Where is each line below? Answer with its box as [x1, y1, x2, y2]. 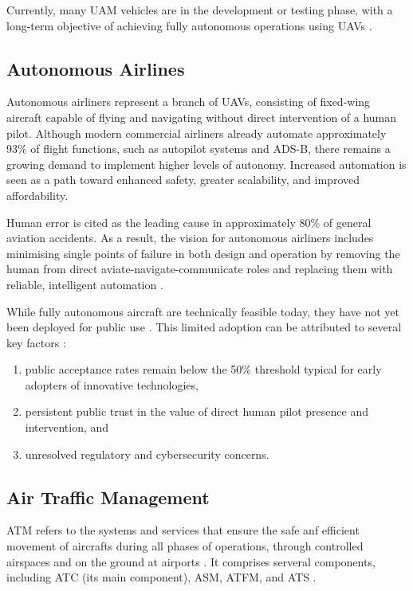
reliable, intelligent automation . [6, 276, 163, 292]
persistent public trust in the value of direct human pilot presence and [25, 403, 369, 420]
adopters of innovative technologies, [25, 376, 199, 393]
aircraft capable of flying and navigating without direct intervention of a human [6, 108, 397, 125]
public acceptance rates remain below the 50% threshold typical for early [25, 361, 382, 378]
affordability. [6, 186, 69, 203]
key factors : [6, 334, 66, 350]
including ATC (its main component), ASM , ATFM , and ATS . [6, 569, 317, 585]
